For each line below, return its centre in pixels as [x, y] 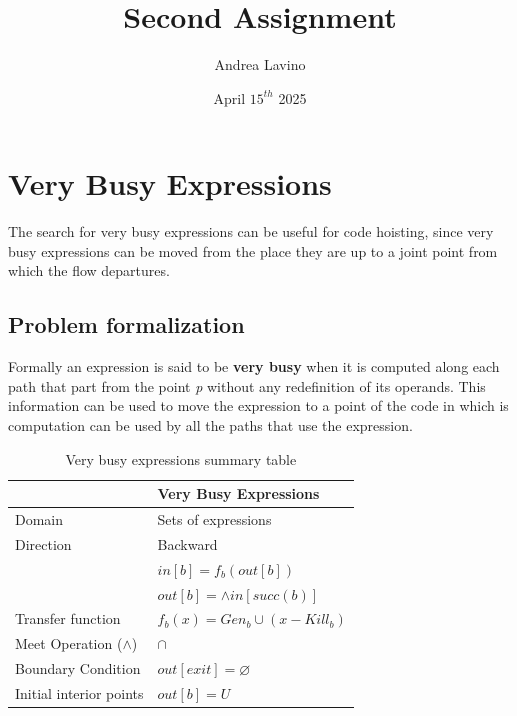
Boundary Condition [78, 668]
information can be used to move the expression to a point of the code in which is [258, 405]
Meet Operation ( [69, 643]
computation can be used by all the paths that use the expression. [210, 425]
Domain [39, 519]
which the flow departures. [89, 270]
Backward [187, 543]
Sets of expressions [214, 519]
